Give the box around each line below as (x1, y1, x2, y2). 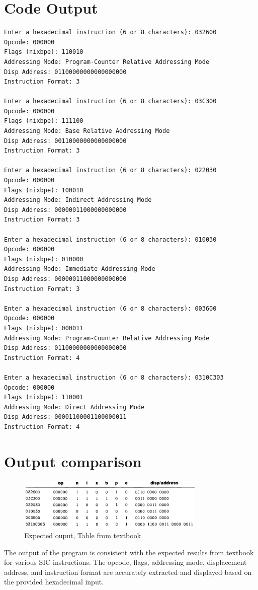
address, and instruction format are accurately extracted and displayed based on (4, 566, 252, 577)
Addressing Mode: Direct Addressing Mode (4, 403, 145, 411)
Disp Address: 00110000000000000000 (4, 137, 127, 144)
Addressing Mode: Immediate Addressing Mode (4, 265, 155, 273)
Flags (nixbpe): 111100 (4, 117, 83, 125)
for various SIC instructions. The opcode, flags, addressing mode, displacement (4, 557, 247, 567)
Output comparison (4, 451, 142, 471)
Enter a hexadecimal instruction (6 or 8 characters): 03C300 (4, 98, 217, 105)
